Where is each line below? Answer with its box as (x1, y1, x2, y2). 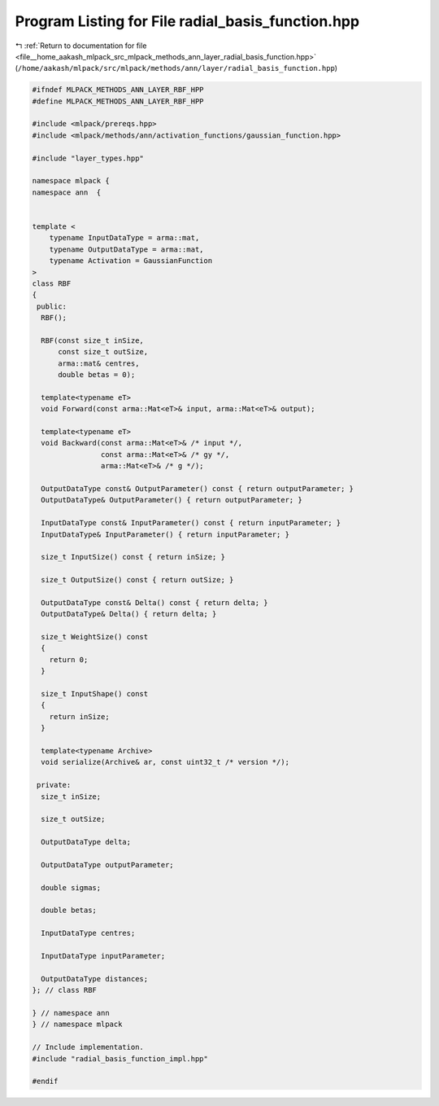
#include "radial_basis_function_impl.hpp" (32, 1054, 209, 1063)
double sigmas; (41, 883, 102, 892)
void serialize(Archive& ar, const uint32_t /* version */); (41, 757, 290, 767)
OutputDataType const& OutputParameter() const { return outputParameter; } (41, 484, 354, 493)
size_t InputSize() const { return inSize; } (41, 552, 225, 562)
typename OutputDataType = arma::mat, (49, 244, 204, 254)
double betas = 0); (58, 371, 136, 380)
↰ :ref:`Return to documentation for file (15, 41, 147, 50)
